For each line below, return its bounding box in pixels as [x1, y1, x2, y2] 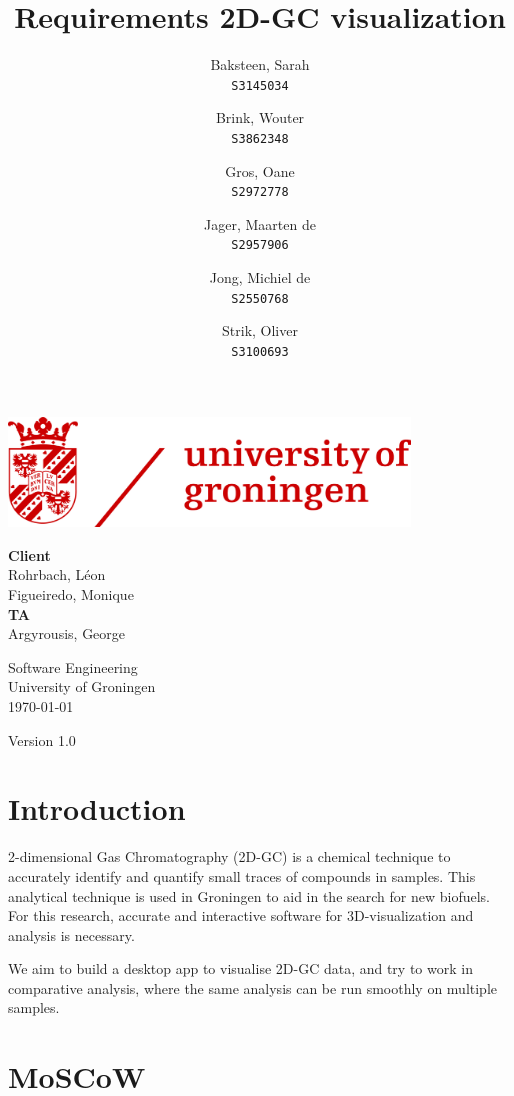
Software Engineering [8, 656, 138, 677]
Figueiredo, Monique [8, 584, 134, 605]
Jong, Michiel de [209, 267, 311, 288]
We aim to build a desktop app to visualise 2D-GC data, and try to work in [8, 958, 473, 979]
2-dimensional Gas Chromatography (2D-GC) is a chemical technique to [8, 846, 451, 867]
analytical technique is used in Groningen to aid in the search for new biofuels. [8, 885, 490, 906]
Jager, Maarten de [204, 213, 316, 234]
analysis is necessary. [8, 924, 135, 945]
